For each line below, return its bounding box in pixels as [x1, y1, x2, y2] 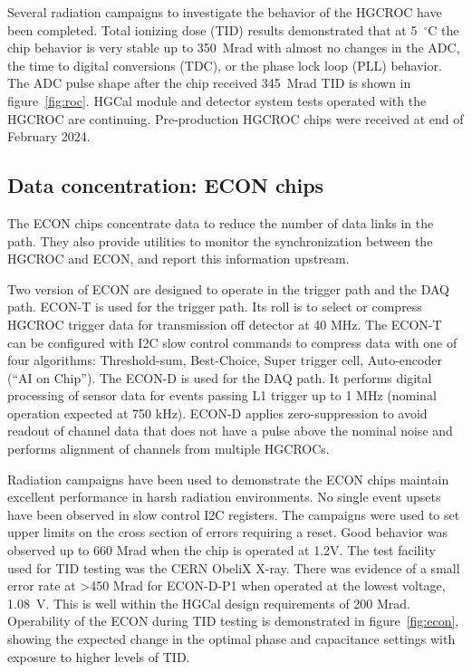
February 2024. [7, 127, 91, 146]
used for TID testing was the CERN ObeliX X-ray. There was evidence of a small [7, 558, 460, 577]
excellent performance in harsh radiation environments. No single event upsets [7, 487, 441, 506]
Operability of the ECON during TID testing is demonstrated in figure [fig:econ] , [7, 611, 459, 630]
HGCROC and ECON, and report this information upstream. [7, 249, 350, 268]
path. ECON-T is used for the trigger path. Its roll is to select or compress [7, 297, 422, 316]
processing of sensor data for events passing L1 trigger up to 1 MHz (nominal [7, 386, 437, 405]
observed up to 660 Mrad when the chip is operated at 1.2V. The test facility [7, 541, 436, 560]
